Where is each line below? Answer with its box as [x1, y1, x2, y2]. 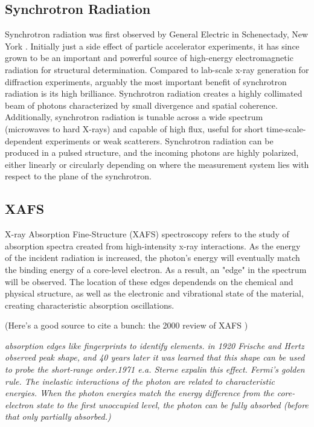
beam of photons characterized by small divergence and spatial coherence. [5, 98, 278, 111]
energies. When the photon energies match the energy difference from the [5, 387, 274, 399]
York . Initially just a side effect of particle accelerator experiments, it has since [5, 39, 300, 52]
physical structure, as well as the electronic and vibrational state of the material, [5, 287, 304, 300]
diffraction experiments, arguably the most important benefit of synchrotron [5, 75, 287, 88]
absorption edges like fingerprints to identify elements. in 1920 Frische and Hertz [5, 339, 304, 352]
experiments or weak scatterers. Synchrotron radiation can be [45, 134, 274, 147]
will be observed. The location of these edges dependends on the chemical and [5, 275, 293, 287]
